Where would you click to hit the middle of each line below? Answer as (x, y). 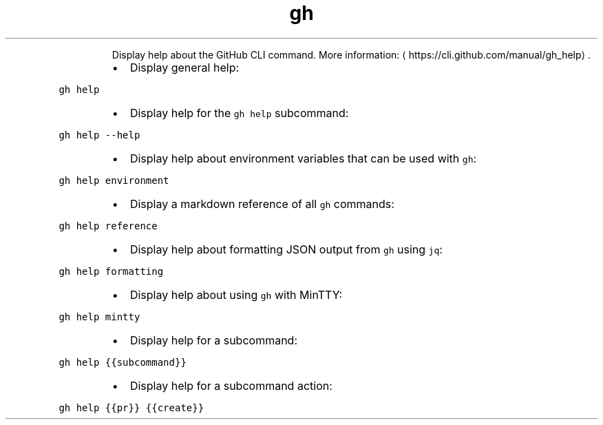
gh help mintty (99, 317)
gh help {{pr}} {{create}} (131, 407)
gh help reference (108, 226)
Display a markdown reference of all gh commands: (262, 204)
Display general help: (184, 67)
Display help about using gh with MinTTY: (236, 294)
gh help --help (99, 135)
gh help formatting (111, 271)
